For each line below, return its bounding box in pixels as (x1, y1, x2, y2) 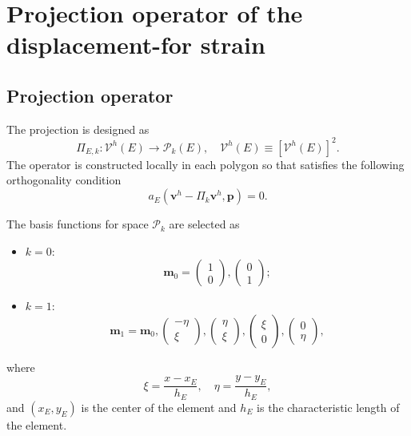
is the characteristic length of (257, 398, 400, 415)
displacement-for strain (6, 28, 265, 61)
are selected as (169, 216, 240, 232)
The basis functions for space (6, 216, 149, 232)
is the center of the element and (81, 398, 237, 415)
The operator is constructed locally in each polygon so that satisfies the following (6, 155, 405, 172)
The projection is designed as (6, 120, 150, 137)
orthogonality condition (6, 172, 122, 188)
